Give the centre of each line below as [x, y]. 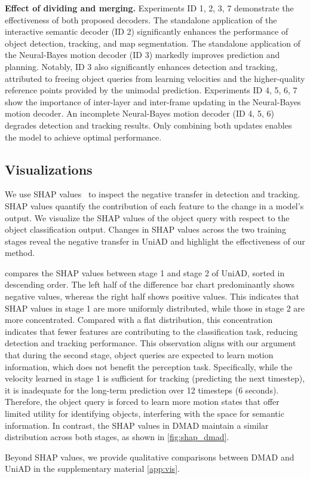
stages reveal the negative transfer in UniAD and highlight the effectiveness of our [155, 241]
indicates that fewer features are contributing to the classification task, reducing [151, 331]
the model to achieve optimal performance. [83, 137]
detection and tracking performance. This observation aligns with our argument [151, 343]
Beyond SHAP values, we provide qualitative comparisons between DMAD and [150, 457]
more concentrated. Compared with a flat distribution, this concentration [139, 320]
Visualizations [49, 169]
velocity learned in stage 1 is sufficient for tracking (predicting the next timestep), [155, 378]
